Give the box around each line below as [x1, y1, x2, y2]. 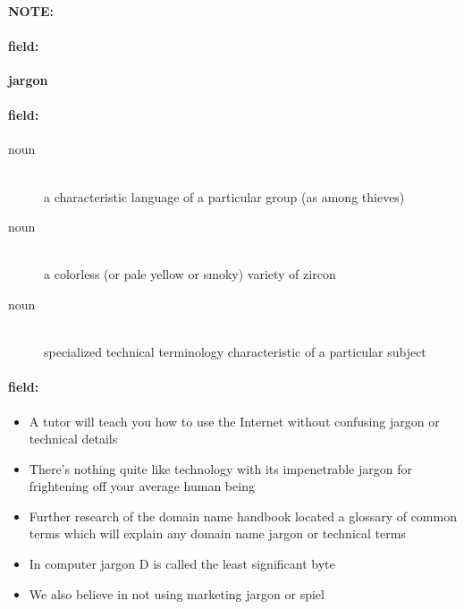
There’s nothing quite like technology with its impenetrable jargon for [29, 459, 412, 478]
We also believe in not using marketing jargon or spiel [29, 584, 325, 603]
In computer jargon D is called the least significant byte [29, 554, 335, 573]
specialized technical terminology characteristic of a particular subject [44, 343, 426, 361]
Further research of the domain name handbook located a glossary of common [29, 506, 457, 525]
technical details [29, 429, 118, 448]
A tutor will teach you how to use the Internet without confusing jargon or [29, 411, 440, 430]
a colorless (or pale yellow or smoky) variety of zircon [44, 265, 336, 283]
